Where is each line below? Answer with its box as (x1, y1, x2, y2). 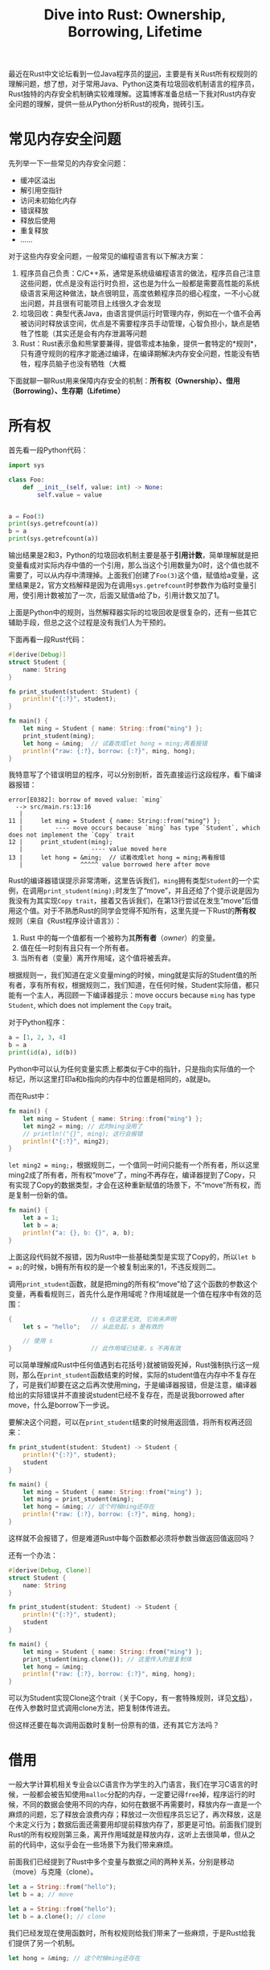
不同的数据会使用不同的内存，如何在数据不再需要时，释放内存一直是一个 (22, 1800, 262, 1809)
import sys (8, 461, 45, 469)
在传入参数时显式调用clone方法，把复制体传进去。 (8, 1703, 175, 1713)
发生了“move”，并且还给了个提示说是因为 (122, 886, 260, 895)
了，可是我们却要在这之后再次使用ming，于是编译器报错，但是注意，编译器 (8, 1380, 257, 1390)
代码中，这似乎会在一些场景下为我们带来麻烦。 (22, 1840, 178, 1849)
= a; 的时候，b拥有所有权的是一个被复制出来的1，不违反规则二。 (8, 1262, 220, 1272)
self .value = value (37, 490, 103, 499)
